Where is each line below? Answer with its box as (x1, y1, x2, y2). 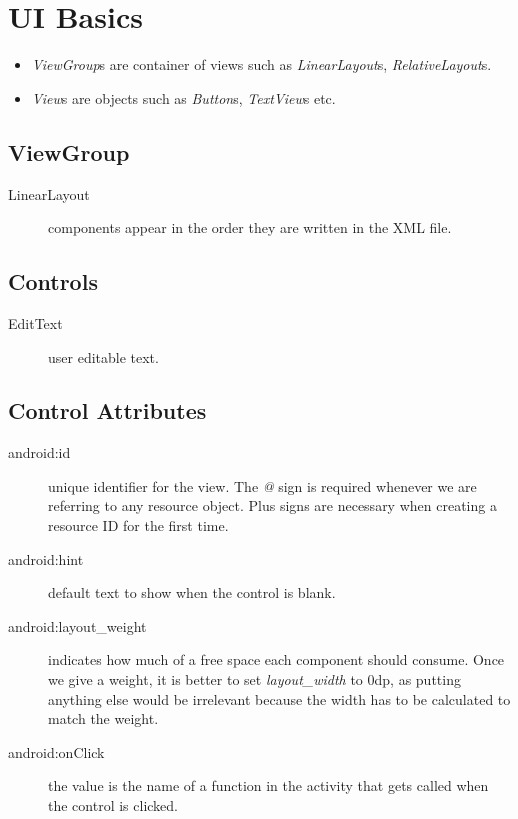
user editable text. (48, 346, 159, 367)
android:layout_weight (8, 615, 147, 636)
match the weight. (48, 708, 159, 729)
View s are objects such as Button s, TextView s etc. (31, 87, 336, 108)
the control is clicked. (48, 795, 178, 816)
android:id (8, 442, 71, 463)
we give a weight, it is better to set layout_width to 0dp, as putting (48, 669, 461, 690)
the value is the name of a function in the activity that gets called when (48, 775, 489, 796)
